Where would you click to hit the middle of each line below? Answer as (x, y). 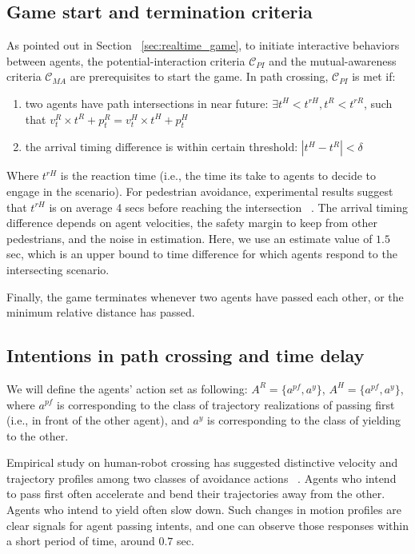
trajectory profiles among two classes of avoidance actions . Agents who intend (202, 478)
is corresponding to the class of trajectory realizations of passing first (226, 404)
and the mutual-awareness (333, 60)
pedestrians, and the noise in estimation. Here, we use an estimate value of (190, 238)
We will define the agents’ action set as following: (127, 388)
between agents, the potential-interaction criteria (126, 60)
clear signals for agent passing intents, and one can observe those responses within (207, 525)
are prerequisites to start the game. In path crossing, (199, 76)
